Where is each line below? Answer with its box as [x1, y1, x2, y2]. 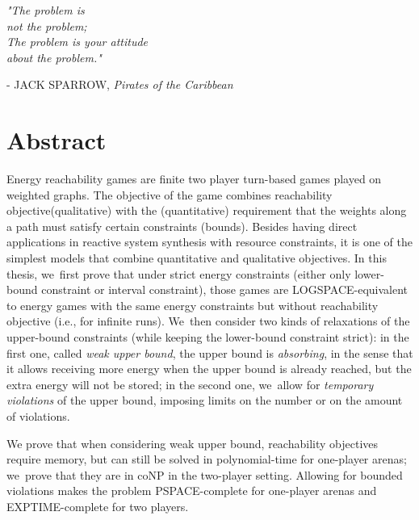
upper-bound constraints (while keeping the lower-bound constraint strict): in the [6, 329, 409, 346]
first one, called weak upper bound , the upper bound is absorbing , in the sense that [6, 344, 413, 361]
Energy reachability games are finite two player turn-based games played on [6, 170, 382, 187]
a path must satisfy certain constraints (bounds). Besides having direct [6, 217, 358, 234]
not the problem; [6, 17, 87, 34]
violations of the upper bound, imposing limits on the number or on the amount [6, 392, 403, 409]
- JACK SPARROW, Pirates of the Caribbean [6, 76, 233, 93]
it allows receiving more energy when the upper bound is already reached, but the [6, 360, 412, 377]
